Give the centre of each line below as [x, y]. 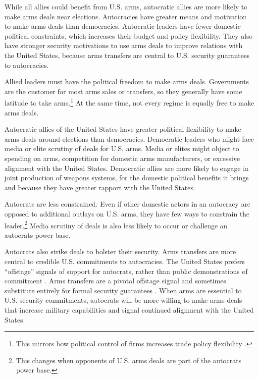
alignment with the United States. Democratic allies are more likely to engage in [127, 168]
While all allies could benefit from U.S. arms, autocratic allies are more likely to [126, 6]
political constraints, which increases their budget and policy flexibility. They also [129, 35]
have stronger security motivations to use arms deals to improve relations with [124, 45]
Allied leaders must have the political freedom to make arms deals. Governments [127, 81]
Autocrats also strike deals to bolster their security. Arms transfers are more [120, 251]
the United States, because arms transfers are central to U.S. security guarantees [127, 55]
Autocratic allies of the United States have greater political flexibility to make [123, 129]
